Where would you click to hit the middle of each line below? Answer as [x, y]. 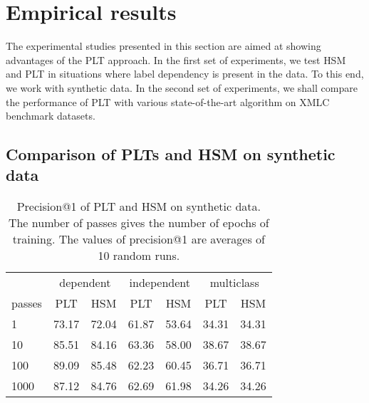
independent [160, 283]
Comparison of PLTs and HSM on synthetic [171, 154]
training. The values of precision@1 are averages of [139, 239]
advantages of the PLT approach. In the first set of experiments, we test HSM [176, 59]
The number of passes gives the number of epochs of [139, 223]
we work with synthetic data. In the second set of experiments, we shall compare [182, 87]
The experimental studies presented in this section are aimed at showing [163, 46]
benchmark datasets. [51, 116]
